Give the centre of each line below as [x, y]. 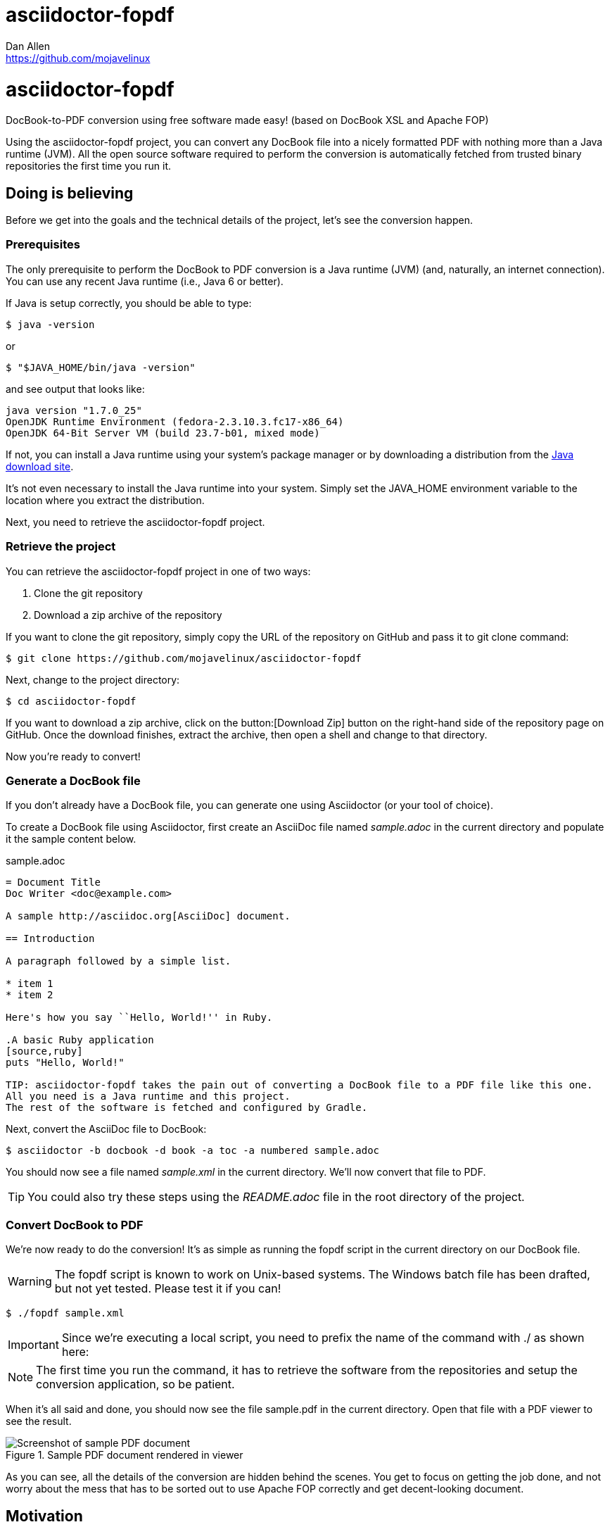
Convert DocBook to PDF [75, 1225]
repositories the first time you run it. [89, 166]
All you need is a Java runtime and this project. [148, 1096]
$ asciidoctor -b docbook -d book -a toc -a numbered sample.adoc [193, 1151]
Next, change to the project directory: [93, 679]
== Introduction [50, 939]
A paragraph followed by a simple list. [119, 961]
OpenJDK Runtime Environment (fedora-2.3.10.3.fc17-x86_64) [175, 421]
